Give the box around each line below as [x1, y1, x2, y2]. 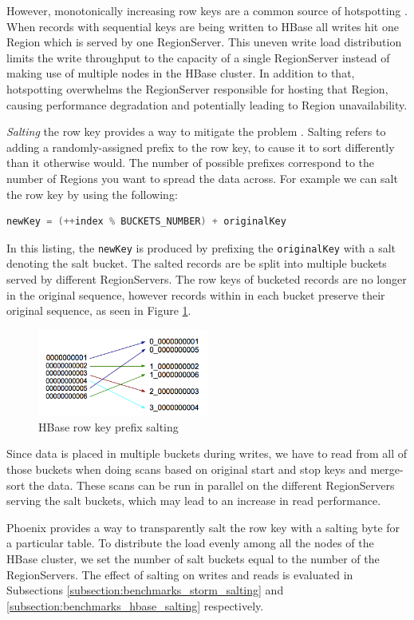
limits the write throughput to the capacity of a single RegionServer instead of [6, 49, 390, 66]
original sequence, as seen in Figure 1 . [6, 302, 191, 319]
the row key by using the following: [6, 185, 178, 202]
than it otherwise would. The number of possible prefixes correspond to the [6, 154, 375, 171]
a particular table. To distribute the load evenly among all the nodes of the [6, 535, 374, 551]
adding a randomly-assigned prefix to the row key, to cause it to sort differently [6, 138, 395, 155]
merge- [370, 460, 404, 477]
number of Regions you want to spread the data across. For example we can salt [6, 169, 398, 186]
